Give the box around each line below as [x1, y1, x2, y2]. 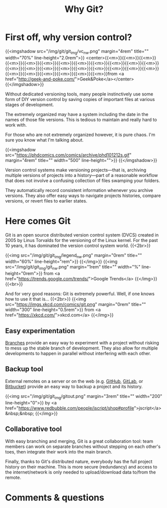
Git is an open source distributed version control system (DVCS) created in [5, 231, 159, 238]
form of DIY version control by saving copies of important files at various [5, 96, 155, 102]
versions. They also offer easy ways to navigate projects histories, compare [5, 192, 161, 198]
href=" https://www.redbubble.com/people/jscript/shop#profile [5, 405, 134, 411]
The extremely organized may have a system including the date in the [5, 111, 148, 117]
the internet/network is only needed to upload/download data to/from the [5, 469, 156, 475]
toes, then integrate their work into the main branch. [5, 448, 112, 454]
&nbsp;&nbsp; [5, 410, 34, 416]
